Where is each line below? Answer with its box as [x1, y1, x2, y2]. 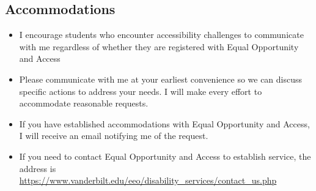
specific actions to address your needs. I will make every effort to [19, 84, 262, 97]
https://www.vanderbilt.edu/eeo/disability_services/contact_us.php [19, 174, 277, 187]
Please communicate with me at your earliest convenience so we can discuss [19, 72, 303, 85]
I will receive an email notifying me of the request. [19, 129, 208, 142]
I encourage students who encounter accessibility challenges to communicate [19, 28, 304, 41]
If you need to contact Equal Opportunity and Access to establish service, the [19, 149, 311, 162]
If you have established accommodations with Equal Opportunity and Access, [19, 117, 310, 130]
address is [19, 162, 56, 174]
